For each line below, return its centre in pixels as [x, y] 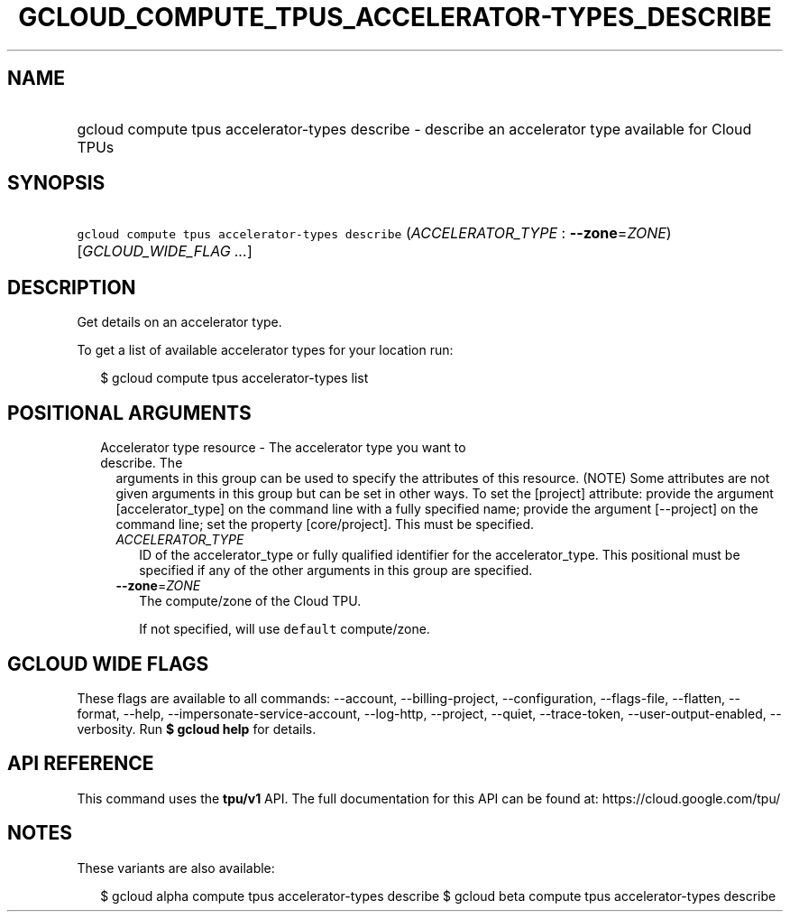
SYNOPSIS [56, 183]
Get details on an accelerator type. [179, 322]
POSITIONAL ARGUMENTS [129, 413]
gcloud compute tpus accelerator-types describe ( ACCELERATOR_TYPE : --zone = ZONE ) [374, 233]
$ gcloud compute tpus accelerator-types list [234, 378]
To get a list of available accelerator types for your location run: [265, 350]
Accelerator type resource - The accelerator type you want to [283, 448]
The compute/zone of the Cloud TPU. [250, 601]
